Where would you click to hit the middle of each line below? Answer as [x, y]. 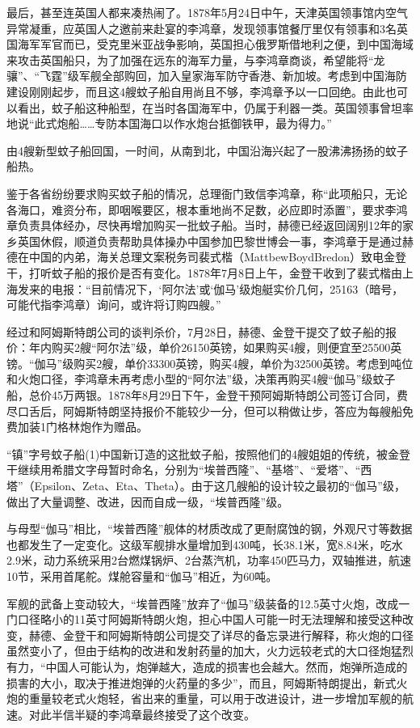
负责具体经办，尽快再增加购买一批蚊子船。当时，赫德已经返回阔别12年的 [210, 225]
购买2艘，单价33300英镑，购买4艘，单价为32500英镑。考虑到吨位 [244, 363]
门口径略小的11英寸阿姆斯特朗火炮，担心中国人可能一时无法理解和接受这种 [204, 619]
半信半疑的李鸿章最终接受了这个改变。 [153, 714]
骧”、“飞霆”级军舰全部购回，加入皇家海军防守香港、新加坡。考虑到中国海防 [207, 76]
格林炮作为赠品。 [102, 427]
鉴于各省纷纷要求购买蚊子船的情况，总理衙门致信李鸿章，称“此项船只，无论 [207, 193]
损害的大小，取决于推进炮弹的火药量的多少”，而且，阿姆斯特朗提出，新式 [202, 682]
